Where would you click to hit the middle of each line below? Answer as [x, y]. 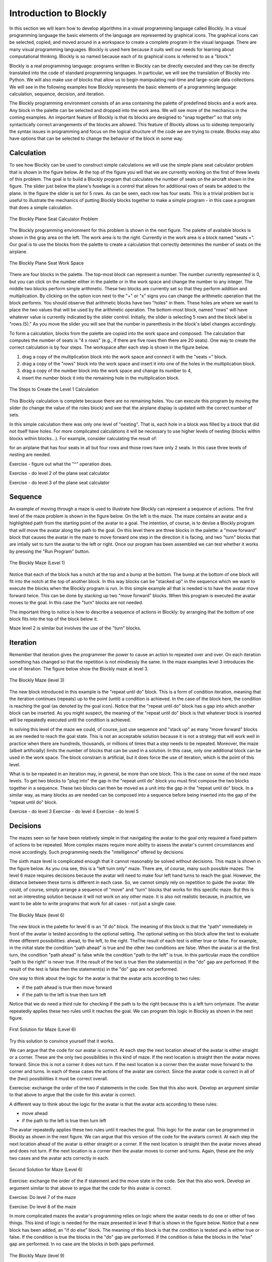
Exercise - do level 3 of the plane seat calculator [59, 483]
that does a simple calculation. [41, 207]
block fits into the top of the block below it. [54, 619]
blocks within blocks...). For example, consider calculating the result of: [83, 438]
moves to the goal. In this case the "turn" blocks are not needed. [76, 603]
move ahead [35, 1114]
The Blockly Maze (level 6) [37, 915]
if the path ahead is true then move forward [67, 987]
